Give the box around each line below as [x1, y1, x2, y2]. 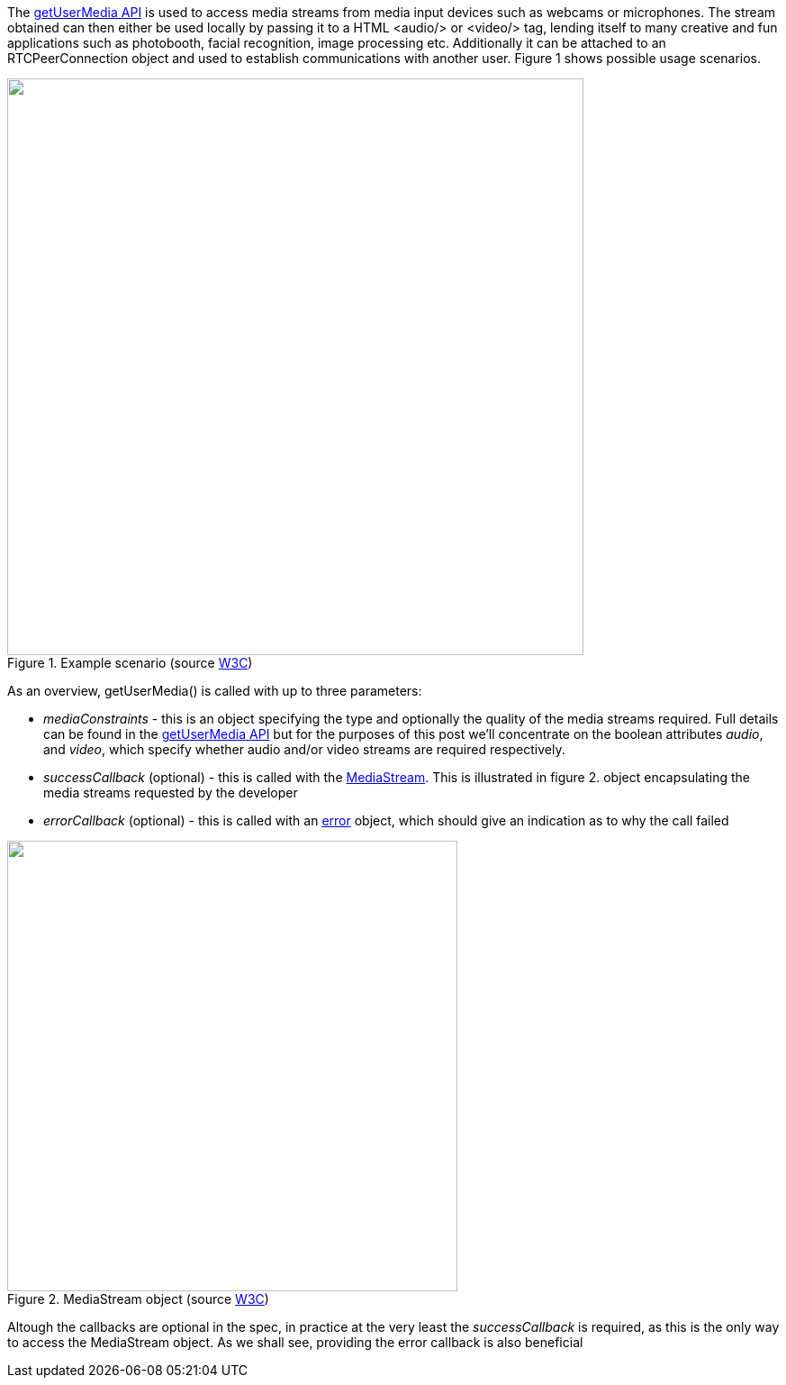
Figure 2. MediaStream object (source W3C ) [7, 1291, 269, 1307]
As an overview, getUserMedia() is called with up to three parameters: [7, 683, 422, 698]
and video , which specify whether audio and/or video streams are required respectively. [43, 742, 565, 757]
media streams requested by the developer [43, 785, 298, 800]
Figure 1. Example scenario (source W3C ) [7, 655, 253, 670]
